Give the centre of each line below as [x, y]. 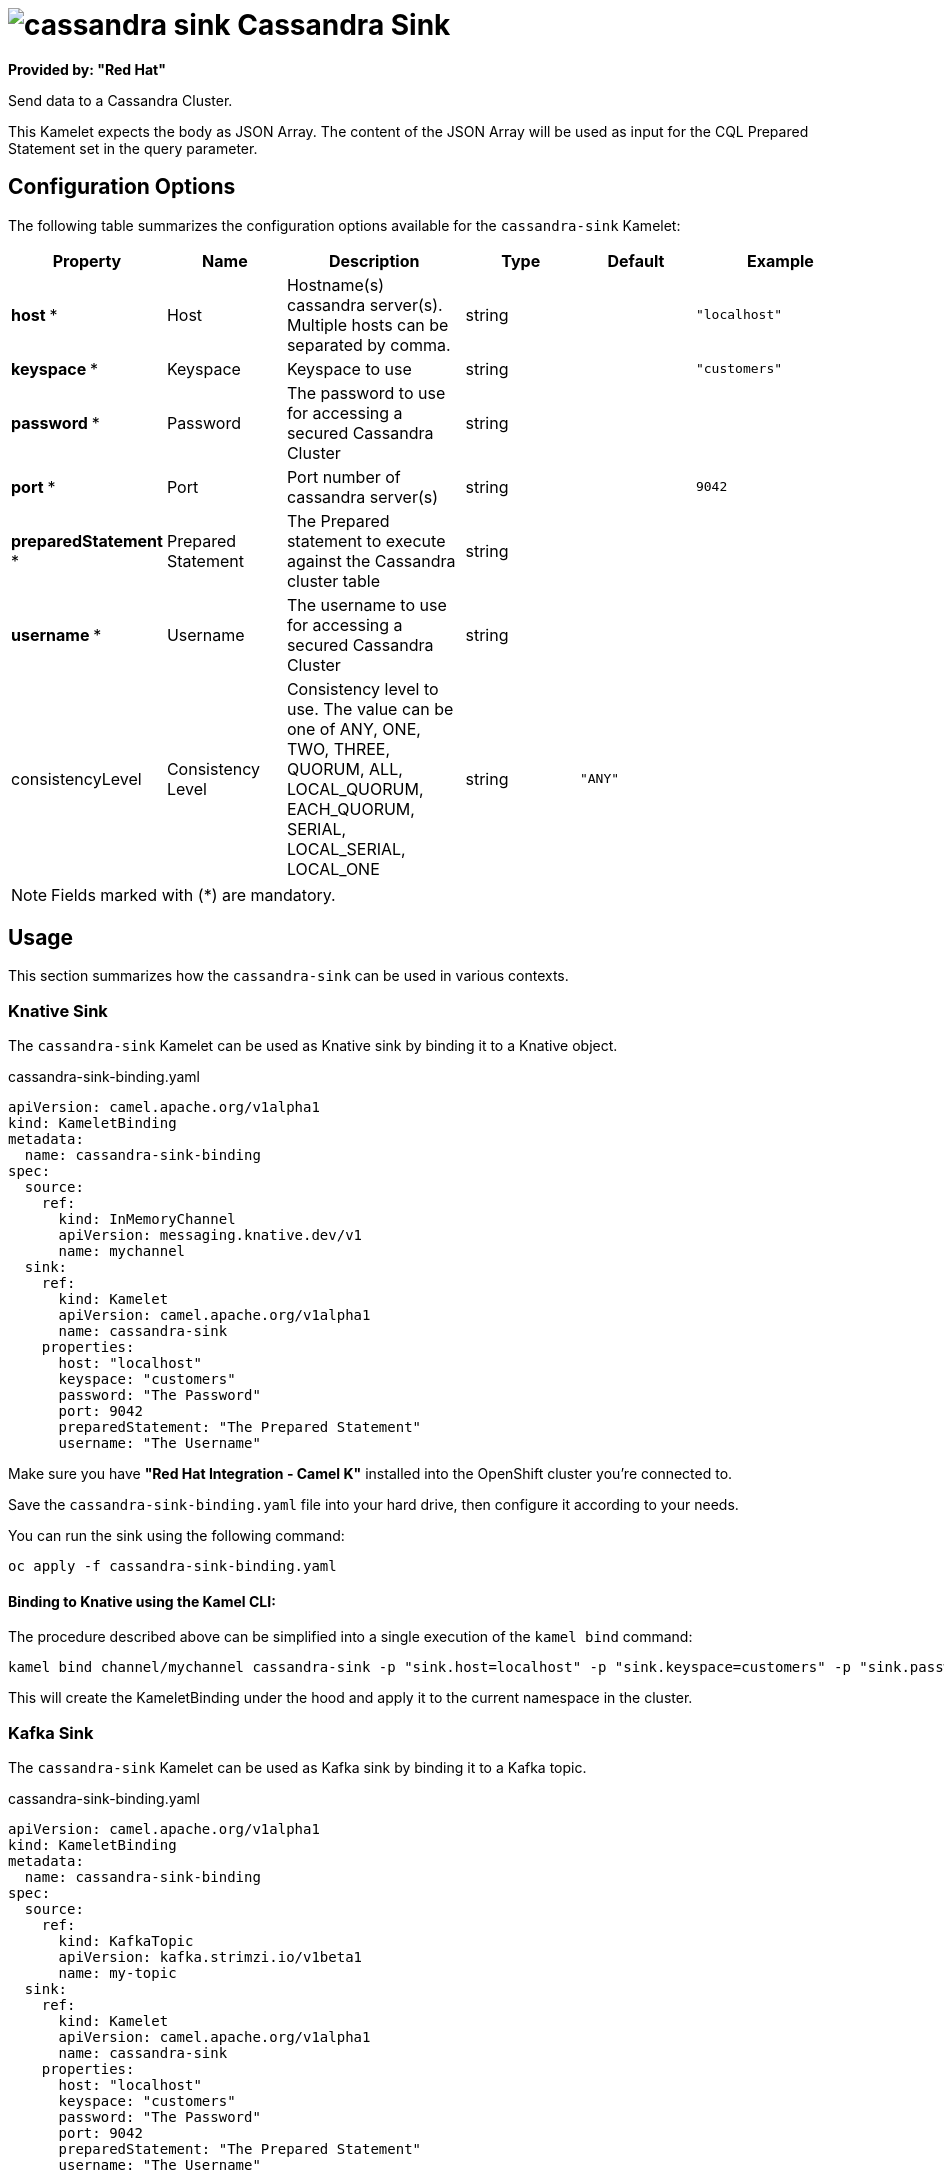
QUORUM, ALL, [344, 768]
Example [780, 260]
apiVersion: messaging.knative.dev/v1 [210, 1235]
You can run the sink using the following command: [176, 1536]
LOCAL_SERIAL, [346, 848]
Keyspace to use [349, 368]
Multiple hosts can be [367, 324]
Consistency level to [362, 688]
